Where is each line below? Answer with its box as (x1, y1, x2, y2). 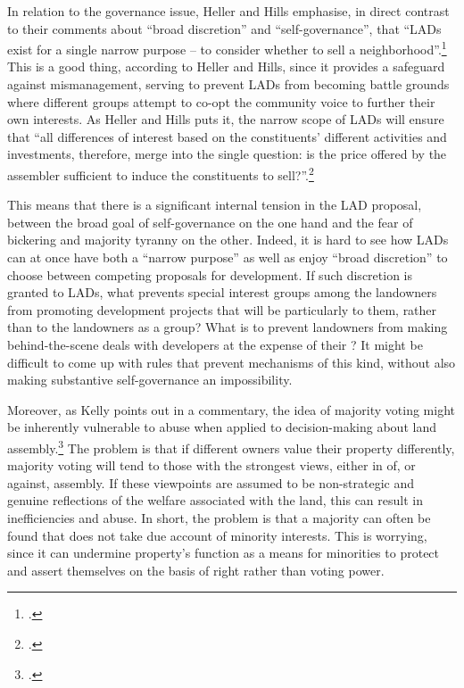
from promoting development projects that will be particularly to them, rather (7, 300, 437, 319)
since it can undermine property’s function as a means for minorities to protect (7, 543, 440, 562)
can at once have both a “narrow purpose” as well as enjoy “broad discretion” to (7, 248, 448, 267)
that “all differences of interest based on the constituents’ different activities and (7, 127, 447, 145)
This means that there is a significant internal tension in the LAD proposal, (7, 195, 422, 214)
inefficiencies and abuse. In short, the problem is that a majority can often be (7, 509, 431, 526)
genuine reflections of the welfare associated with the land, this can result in (7, 491, 423, 510)
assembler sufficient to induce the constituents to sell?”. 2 (7, 163, 314, 184)
